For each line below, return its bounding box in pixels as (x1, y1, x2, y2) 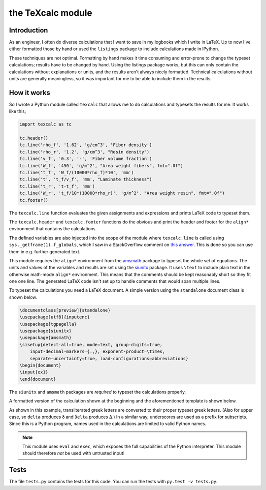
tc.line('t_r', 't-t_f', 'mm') (19, 184, 96, 189)
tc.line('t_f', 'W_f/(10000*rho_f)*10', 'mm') (19, 170, 134, 176)
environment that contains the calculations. (9, 226, 97, 232)
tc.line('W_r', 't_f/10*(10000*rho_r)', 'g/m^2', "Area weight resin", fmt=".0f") (19, 190, 225, 196)
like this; (9, 108, 27, 114)
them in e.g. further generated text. (9, 248, 81, 254)
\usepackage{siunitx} (19, 328, 72, 334)
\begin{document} (19, 362, 62, 368)
